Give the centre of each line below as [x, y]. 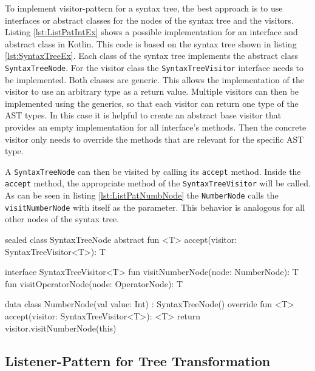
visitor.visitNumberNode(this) [61, 328]
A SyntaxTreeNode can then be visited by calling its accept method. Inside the [153, 171]
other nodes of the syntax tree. [62, 219]
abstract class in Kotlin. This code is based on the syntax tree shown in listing [151, 43]
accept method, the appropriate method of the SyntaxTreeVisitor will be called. [158, 183]
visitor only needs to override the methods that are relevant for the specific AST [154, 139]
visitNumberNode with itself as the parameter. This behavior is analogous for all [155, 207]
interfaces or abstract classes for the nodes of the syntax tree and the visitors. [149, 20]
